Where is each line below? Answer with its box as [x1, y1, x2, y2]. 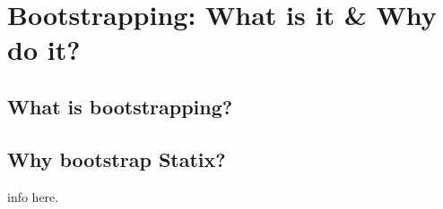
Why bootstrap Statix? [7, 145, 226, 172]
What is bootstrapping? [7, 92, 233, 120]
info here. [7, 187, 59, 205]
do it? [7, 31, 81, 68]
